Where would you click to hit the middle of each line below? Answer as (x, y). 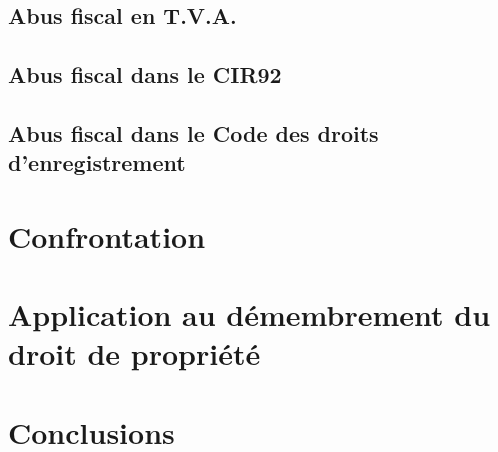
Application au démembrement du (249, 314)
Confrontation (107, 235)
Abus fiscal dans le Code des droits (193, 132)
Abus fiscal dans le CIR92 (145, 74)
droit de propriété (134, 353)
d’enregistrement (97, 162)
